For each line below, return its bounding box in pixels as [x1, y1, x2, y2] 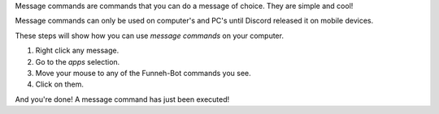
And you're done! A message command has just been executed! [15, 94, 230, 104]
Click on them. [35, 79, 85, 89]
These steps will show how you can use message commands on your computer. [15, 31, 285, 40]
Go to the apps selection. [35, 57, 120, 66]
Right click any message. [35, 45, 120, 56]
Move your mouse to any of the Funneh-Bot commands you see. [35, 68, 251, 78]
